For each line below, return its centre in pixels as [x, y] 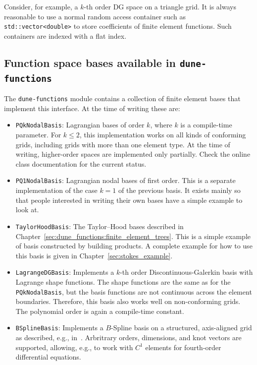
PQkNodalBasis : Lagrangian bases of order [80, 125]
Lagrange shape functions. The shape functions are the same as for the [123, 282]
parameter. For [38, 135]
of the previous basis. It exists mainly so [180, 190]
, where [161, 125]
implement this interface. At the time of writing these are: [92, 108]
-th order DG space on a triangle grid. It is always [160, 6]
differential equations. [48, 357]
